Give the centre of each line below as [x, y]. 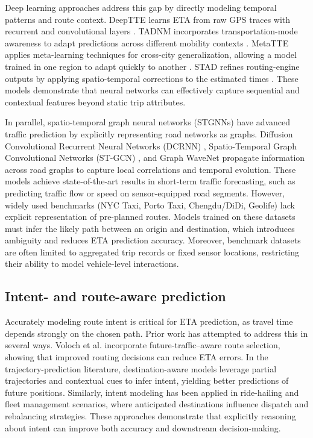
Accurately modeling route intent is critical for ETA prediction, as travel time [149, 321]
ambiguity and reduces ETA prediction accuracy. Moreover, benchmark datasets [153, 240]
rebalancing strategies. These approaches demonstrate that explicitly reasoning [150, 416]
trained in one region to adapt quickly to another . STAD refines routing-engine [152, 66]
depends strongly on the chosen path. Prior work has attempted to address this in [156, 333]
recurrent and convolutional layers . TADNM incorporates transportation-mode [151, 31]
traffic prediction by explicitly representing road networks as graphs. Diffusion [149, 133]
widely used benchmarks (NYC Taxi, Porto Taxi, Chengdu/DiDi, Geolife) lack [150, 205]
